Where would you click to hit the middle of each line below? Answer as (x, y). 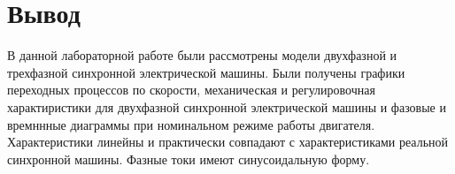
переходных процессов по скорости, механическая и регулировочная (191, 90)
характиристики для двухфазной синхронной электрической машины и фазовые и (227, 106)
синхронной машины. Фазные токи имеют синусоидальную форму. (189, 159)
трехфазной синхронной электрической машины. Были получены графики (206, 72)
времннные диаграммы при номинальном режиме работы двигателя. (191, 124)
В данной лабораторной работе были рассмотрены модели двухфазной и (202, 55)
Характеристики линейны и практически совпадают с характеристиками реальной (228, 142)
